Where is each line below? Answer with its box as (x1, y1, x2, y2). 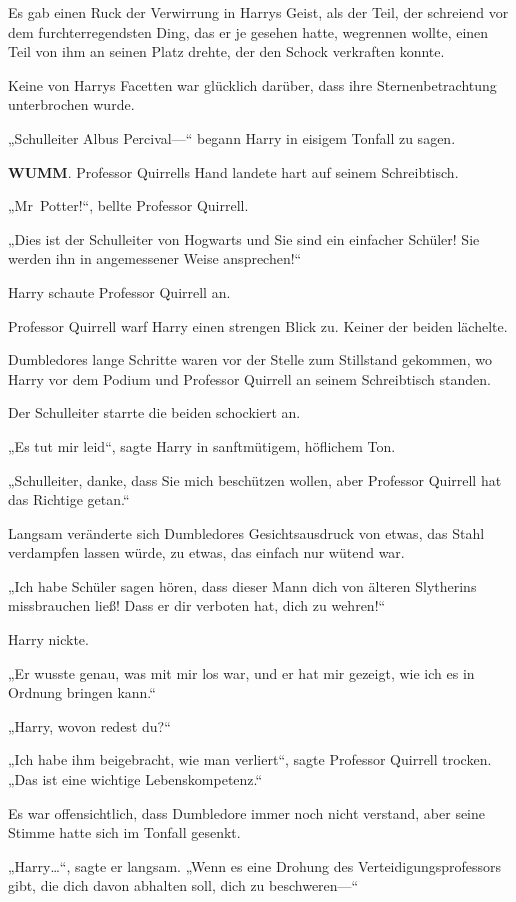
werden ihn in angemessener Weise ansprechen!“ (8, 248, 302, 269)
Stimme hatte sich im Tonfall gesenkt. (8, 822, 241, 843)
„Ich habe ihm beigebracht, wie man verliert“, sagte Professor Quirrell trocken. (8, 749, 492, 770)
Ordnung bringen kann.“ (8, 682, 156, 703)
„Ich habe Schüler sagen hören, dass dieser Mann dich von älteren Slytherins (8, 575, 477, 596)
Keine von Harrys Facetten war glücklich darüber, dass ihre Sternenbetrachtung (8, 74, 497, 95)
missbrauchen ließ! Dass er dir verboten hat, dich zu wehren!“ (8, 595, 386, 616)
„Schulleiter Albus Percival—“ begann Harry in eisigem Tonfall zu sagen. (8, 127, 456, 148)
